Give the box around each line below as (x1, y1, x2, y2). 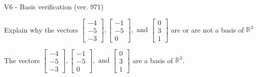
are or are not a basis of (171, 24, 244, 35)
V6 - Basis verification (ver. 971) (4, 1, 104, 11)
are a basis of (132, 55, 173, 65)
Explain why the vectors (4, 24, 78, 35)
